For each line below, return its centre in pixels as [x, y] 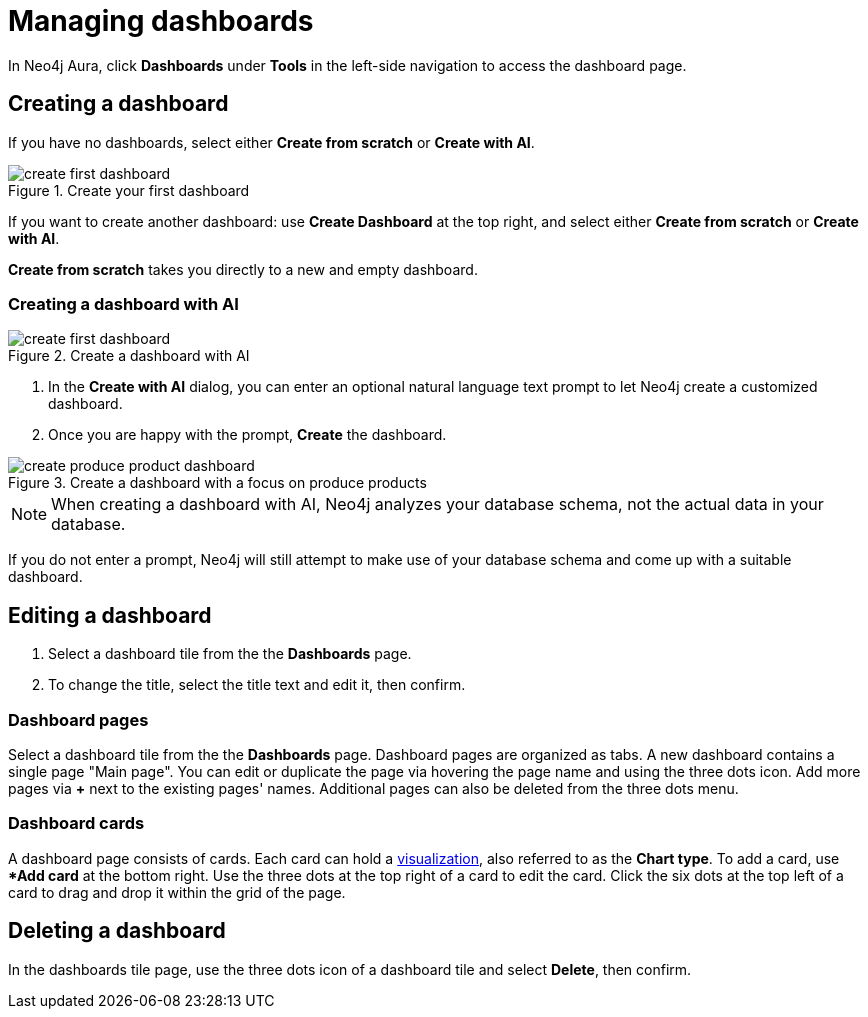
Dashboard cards [76, 823]
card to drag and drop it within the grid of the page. [177, 892]
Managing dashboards [161, 21]
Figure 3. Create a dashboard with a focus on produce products [217, 483]
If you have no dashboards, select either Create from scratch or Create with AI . [271, 142]
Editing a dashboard [110, 615]
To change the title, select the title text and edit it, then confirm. [257, 685]
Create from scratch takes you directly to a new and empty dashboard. [243, 269]
